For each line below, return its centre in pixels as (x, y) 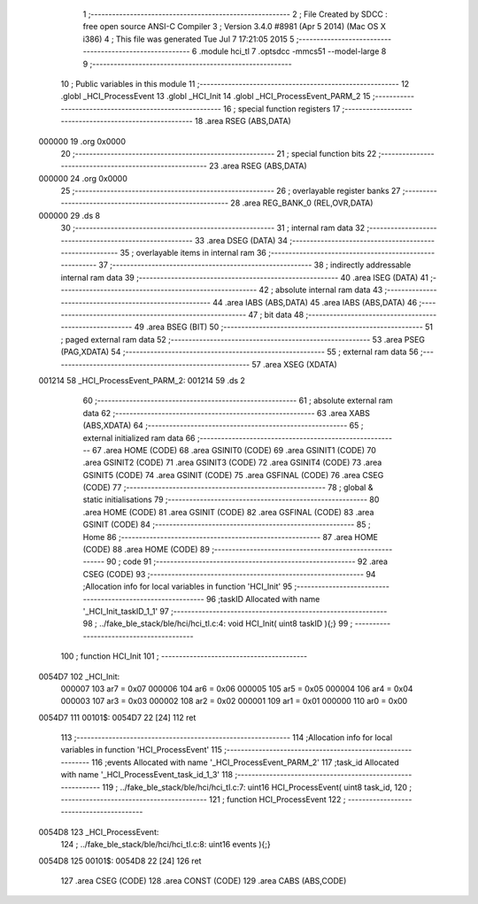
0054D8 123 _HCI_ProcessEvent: (99, 831)
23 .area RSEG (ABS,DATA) (258, 166)
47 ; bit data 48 (276, 314)
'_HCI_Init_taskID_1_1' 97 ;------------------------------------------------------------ (235, 611)
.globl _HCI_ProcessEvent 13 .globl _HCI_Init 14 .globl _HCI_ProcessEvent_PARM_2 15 (216, 97)
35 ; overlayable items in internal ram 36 (193, 253)
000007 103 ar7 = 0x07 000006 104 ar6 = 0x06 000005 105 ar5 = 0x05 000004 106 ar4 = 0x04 (237, 688)
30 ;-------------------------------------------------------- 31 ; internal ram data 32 (213, 228)
